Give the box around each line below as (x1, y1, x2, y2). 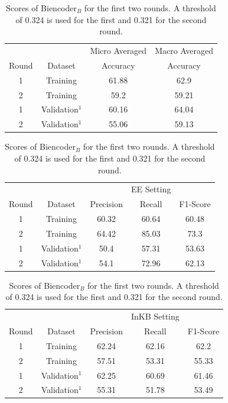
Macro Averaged (155, 44, 213, 57)
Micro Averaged (90, 44, 147, 57)
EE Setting (131, 183, 171, 195)
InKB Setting (131, 310, 180, 323)
